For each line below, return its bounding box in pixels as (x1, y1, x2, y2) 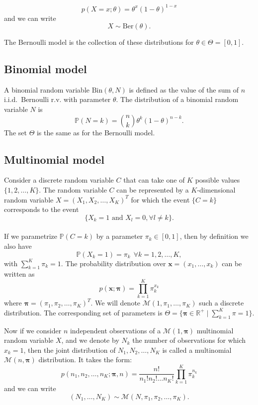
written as (4, 269, 35, 279)
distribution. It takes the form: (38, 354, 132, 365)
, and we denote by (61, 335, 119, 345)
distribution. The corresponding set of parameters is (4, 307, 163, 317)
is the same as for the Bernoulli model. (36, 127, 155, 137)
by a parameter (96, 231, 143, 241)
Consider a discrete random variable (4, 175, 114, 185)
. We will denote (90, 298, 141, 308)
